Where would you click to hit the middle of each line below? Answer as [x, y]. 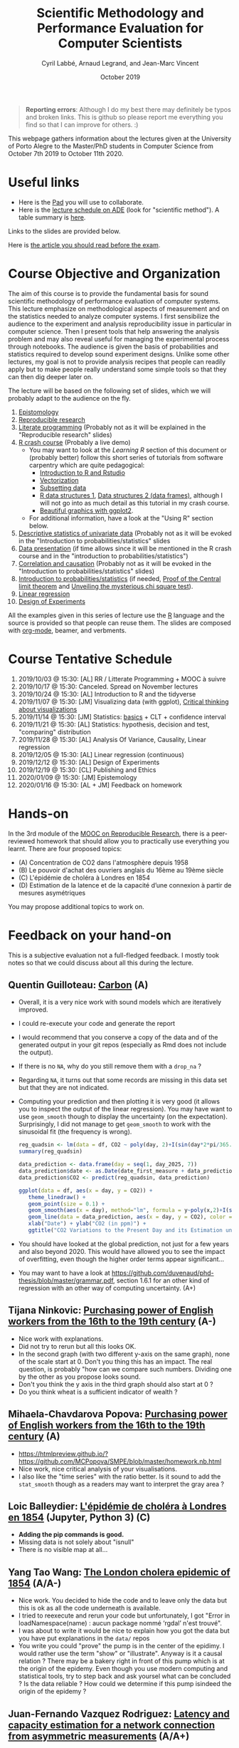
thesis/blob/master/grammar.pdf [66, 1280]
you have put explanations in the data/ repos [84, 1638]
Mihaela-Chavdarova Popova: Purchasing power [118, 1414]
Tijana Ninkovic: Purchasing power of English [111, 1311]
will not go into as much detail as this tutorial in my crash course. [134, 503]
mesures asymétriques [52, 893]
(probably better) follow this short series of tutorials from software [126, 457]
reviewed [22, 841]
